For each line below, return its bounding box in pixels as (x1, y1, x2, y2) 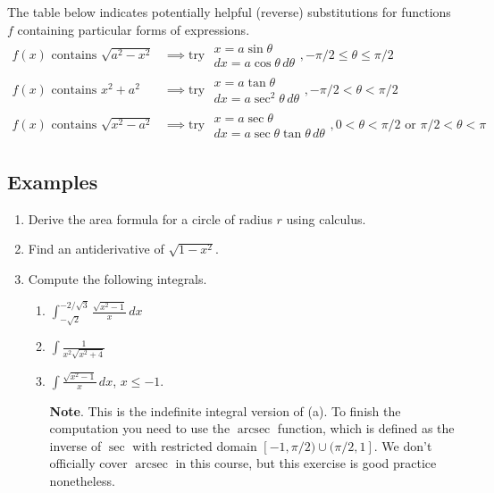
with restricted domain (132, 436, 257, 455)
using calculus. (286, 209, 366, 228)
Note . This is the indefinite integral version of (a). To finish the (49, 401, 401, 420)
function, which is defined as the (277, 419, 455, 438)
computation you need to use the (49, 419, 230, 438)
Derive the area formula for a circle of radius (28, 209, 272, 228)
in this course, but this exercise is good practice (175, 454, 437, 472)
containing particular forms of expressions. (17, 20, 250, 38)
